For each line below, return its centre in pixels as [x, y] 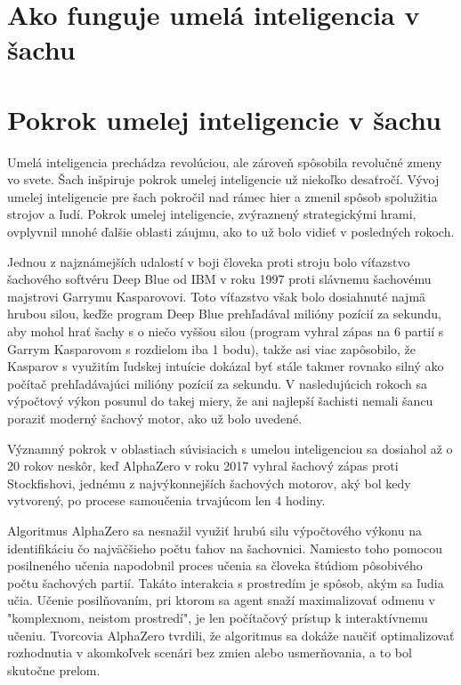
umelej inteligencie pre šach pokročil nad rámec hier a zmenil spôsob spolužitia [222, 196]
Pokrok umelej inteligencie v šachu [224, 119]
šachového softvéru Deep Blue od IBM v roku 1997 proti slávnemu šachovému [219, 279]
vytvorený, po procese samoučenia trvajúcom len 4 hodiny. [166, 500]
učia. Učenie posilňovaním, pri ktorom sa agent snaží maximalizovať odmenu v [221, 600]
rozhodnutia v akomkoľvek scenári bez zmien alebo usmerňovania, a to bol [210, 653]
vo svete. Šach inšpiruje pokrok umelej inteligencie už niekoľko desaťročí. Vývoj [223, 179]
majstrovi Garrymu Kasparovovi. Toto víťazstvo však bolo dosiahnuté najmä [217, 296]
